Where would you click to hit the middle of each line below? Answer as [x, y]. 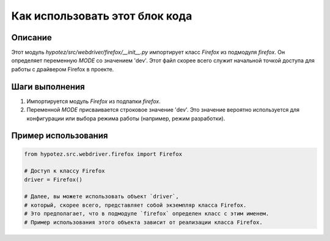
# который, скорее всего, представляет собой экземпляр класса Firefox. [135, 205]
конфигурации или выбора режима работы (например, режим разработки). [126, 118]
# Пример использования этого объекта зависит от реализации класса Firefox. [143, 222]
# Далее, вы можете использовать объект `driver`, [102, 196]
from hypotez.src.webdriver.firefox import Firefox [103, 154]
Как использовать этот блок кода [102, 16]
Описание [31, 38]
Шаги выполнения [48, 86]
